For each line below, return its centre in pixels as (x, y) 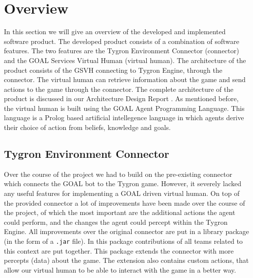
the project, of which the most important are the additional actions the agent (120, 212)
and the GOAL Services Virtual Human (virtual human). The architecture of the (125, 60)
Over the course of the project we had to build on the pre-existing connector (118, 174)
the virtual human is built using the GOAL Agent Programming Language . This (124, 108)
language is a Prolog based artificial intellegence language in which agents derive (124, 118)
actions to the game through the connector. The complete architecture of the (119, 89)
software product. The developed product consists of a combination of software (122, 41)
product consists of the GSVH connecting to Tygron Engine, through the (113, 70)
